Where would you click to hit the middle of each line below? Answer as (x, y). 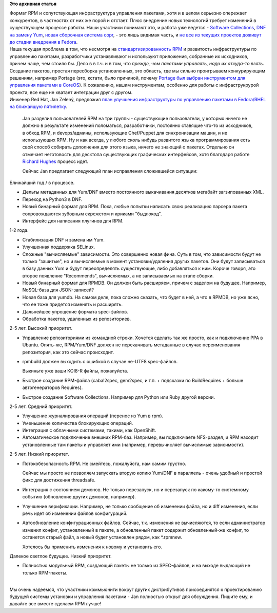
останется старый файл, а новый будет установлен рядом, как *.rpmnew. (102, 537)
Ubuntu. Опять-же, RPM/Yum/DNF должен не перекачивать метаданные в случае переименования (131, 345)
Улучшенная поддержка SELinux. (58, 247)
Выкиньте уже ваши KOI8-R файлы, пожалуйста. (75, 371)
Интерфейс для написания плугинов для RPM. (73, 220)
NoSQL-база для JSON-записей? (58, 290)
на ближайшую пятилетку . (38, 107)
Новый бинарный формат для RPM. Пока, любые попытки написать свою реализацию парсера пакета (135, 207)
